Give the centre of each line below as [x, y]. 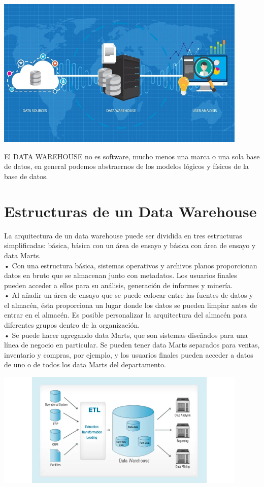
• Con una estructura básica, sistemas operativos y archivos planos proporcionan [131, 265]
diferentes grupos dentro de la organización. [72, 325]
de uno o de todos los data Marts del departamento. [85, 364]
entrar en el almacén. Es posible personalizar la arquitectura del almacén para [126, 315]
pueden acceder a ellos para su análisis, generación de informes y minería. [119, 285]
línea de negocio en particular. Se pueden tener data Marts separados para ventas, [132, 345]
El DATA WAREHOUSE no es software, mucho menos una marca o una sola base [132, 156]
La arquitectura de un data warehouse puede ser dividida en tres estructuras [123, 235]
